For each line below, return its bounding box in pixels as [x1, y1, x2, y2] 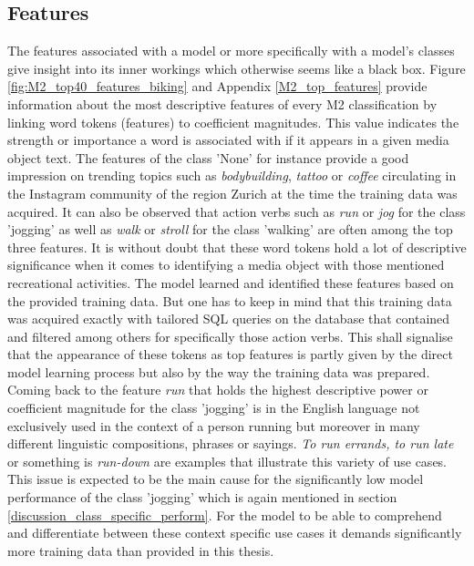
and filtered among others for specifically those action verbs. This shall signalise [7, 326, 453, 345]
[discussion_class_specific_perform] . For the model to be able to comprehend [7, 505, 442, 524]
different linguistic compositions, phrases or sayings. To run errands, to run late [7, 434, 454, 453]
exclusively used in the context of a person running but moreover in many [7, 416, 420, 435]
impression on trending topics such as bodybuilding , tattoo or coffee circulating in [7, 166, 457, 185]
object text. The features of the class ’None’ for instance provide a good [7, 148, 409, 167]
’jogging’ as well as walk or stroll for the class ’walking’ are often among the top [7, 220, 453, 239]
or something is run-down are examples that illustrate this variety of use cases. [7, 451, 447, 470]
